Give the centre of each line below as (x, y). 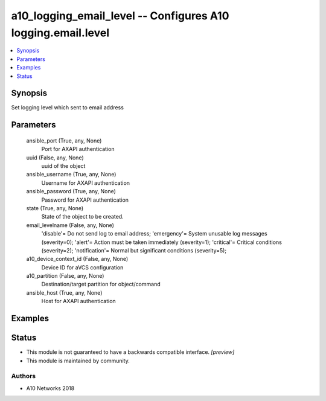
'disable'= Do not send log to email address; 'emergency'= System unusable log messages (155, 234)
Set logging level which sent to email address (67, 107)
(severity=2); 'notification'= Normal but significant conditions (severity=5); (134, 250)
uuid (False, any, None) (55, 158)
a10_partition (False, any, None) (65, 276)
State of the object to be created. (82, 217)
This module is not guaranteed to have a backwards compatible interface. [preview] (130, 352)
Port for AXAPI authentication (78, 149)
